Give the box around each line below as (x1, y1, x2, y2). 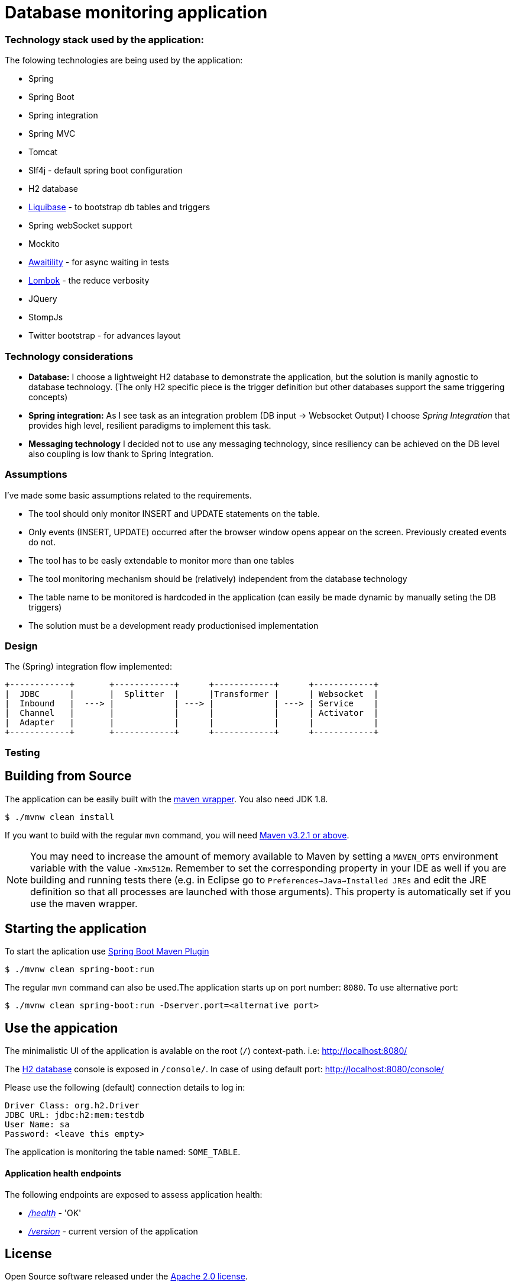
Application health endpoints (5, 1168, 121, 1178)
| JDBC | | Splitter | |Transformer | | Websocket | (5, 689, 379, 699)
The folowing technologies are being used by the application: (5, 55, 243, 66)
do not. (28, 536, 56, 547)
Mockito (28, 239, 60, 249)
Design (5, 640, 38, 652)
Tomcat (28, 147, 58, 157)
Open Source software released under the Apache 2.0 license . (5, 1271, 248, 1282)
